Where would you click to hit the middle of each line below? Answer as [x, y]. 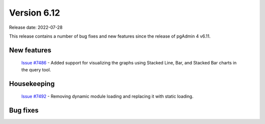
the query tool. [36, 70]
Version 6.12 [35, 13]
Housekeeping [32, 84]
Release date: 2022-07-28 [36, 27]
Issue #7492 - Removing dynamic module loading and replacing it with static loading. [107, 96]
